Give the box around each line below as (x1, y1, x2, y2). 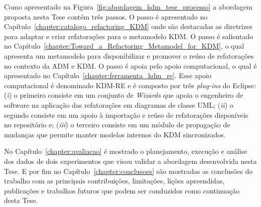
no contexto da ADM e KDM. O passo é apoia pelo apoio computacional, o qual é (4, 60, 257, 71)
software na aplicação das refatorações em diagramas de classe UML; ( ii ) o (4, 99, 233, 110)
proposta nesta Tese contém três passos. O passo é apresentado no (4, 11, 208, 22)
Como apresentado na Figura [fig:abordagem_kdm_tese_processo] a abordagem (4, 2, 252, 12)
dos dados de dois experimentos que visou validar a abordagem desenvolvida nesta (4, 155, 257, 166)
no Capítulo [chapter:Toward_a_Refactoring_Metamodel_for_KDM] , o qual (4, 41, 244, 51)
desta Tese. (4, 195, 38, 205)
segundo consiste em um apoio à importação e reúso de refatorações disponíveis (4, 109, 248, 120)
